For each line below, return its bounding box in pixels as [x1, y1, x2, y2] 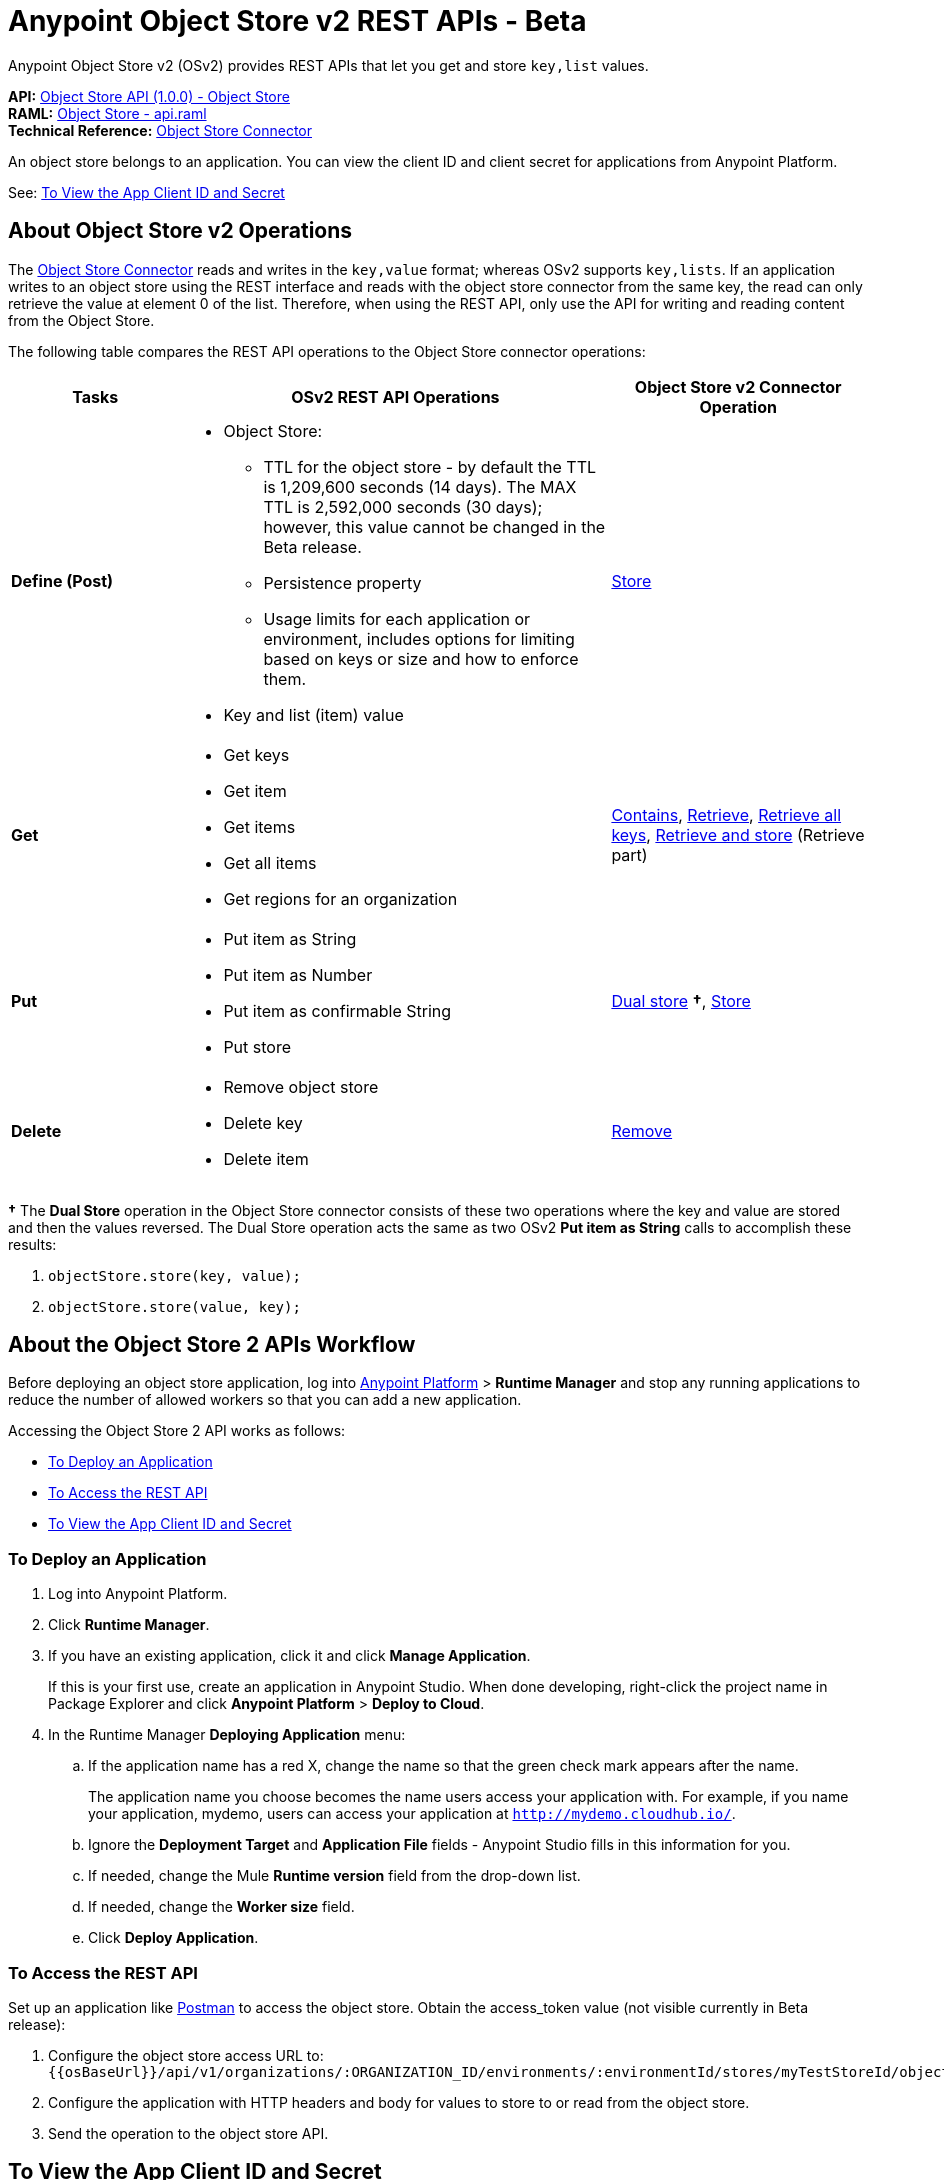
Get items [223, 816, 296, 837]
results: [8, 1235, 57, 1253]
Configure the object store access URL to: [48, 2046, 324, 2064]
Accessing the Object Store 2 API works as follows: [8, 1422, 346, 1440]
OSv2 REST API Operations [291, 386, 500, 407]
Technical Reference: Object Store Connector [8, 121, 312, 139]
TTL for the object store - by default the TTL [263, 456, 597, 477]
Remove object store [223, 1076, 379, 1097]
